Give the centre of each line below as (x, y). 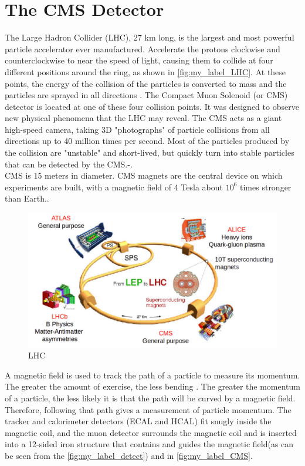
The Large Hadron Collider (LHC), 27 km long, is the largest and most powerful (150, 37)
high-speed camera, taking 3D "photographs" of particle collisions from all (137, 129)
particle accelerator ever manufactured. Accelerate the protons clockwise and (143, 48)
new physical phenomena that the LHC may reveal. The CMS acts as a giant (143, 118)
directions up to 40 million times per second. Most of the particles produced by (147, 141)
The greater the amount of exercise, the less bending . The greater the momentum (152, 386)
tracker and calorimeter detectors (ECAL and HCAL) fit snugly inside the (138, 421)
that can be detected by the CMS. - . (69, 164)
